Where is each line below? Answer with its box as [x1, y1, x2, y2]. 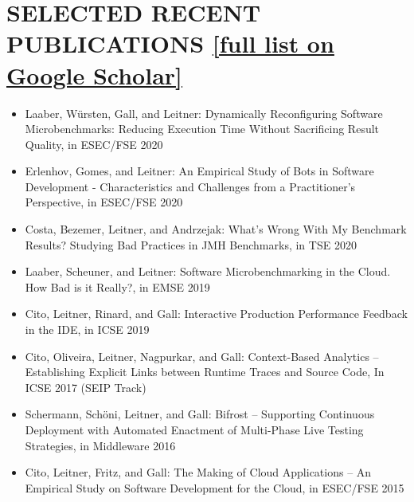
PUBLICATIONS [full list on [6, 27, 334, 60]
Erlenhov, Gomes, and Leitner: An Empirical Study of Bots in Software [25, 163, 374, 179]
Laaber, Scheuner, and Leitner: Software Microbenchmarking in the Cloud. [25, 263, 391, 280]
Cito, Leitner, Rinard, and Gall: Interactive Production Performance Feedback [25, 305, 408, 322]
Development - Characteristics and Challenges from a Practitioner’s [25, 178, 356, 194]
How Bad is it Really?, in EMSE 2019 [25, 278, 210, 295]
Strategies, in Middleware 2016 [25, 437, 176, 453]
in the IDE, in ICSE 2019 [25, 321, 150, 338]
